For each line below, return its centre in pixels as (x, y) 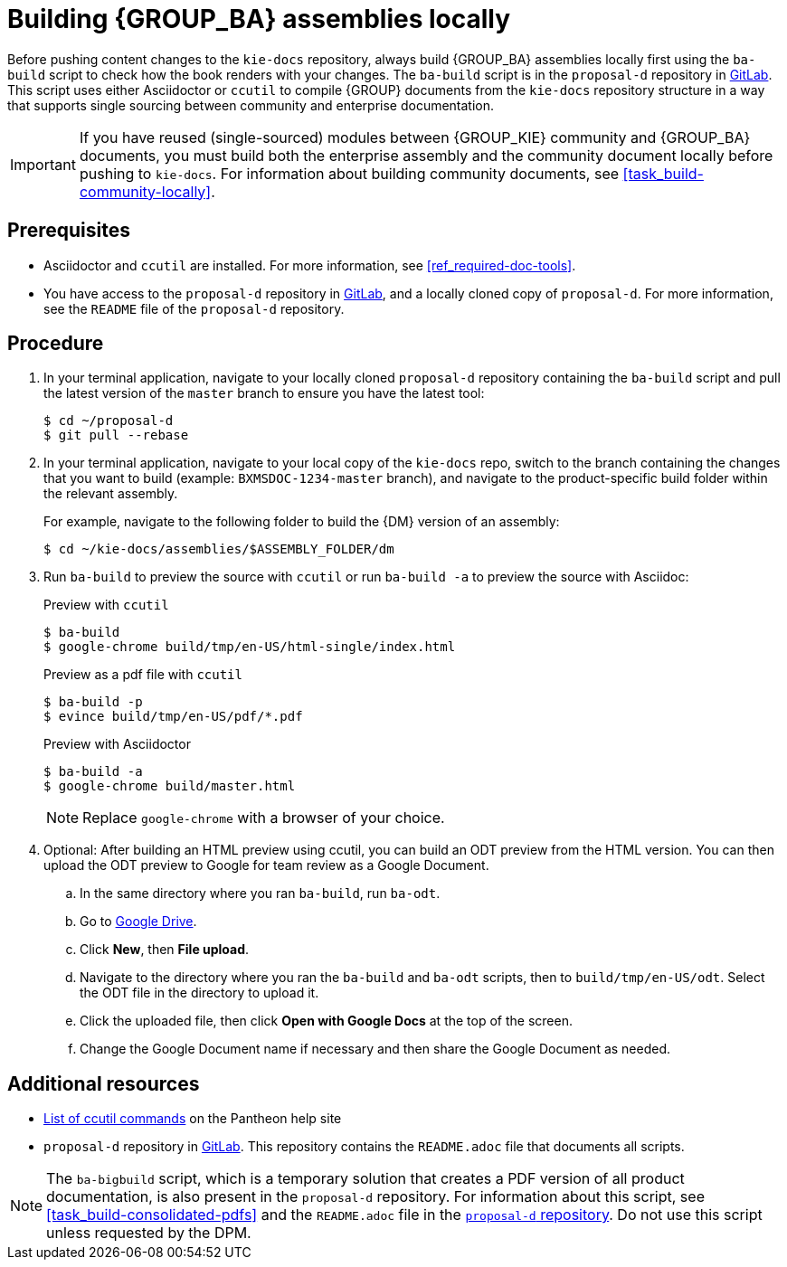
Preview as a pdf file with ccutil (143, 675)
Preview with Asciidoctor (117, 744)
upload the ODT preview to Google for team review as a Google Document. (266, 865)
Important (43, 164)
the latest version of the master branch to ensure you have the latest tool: (264, 393)
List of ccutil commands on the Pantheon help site (193, 1119)
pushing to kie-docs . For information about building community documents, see (349, 173)
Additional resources (104, 1083)
